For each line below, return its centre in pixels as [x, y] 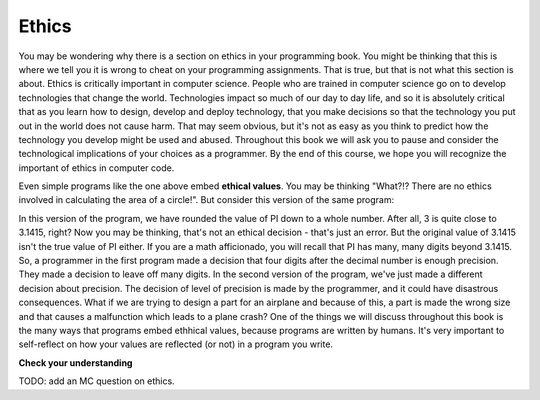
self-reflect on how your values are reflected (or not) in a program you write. [176, 344]
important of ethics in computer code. [96, 167]
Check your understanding [75, 362]
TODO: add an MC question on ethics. [96, 381]
